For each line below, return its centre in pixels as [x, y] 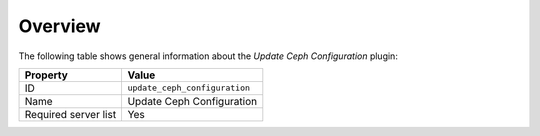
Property [46, 75]
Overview [59, 26]
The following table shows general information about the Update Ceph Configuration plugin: [208, 56]
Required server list [70, 114]
